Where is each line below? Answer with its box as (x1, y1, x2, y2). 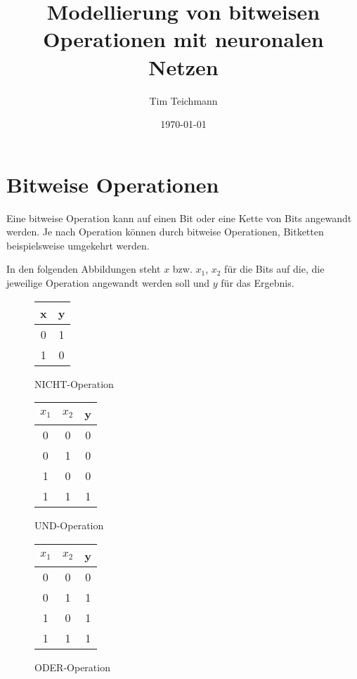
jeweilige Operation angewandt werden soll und (6, 276, 210, 290)
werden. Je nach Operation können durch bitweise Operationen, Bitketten (6, 224, 324, 239)
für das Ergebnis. (221, 276, 294, 290)
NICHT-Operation (34, 376, 114, 391)
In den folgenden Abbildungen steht (6, 261, 161, 276)
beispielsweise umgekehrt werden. (6, 238, 150, 252)
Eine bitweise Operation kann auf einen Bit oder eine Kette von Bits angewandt (6, 210, 352, 225)
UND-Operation (34, 518, 104, 533)
